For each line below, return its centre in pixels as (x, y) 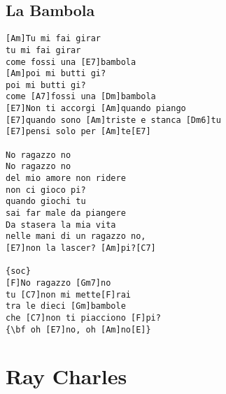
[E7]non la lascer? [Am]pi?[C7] (81, 248)
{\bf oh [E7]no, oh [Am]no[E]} (78, 329)
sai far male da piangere (66, 213)
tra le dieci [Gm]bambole (66, 306)
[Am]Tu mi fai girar (54, 39)
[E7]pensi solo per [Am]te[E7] (78, 132)
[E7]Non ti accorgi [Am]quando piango (96, 109)
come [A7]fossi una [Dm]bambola (81, 97)
